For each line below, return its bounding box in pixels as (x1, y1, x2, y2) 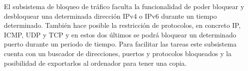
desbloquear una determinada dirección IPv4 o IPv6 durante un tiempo (4, 11, 217, 21)
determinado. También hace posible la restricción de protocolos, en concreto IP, (4, 20, 241, 30)
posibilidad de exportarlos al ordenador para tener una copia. (4, 58, 187, 68)
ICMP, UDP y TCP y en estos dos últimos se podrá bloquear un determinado (4, 29, 236, 39)
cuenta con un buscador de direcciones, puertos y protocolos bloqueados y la (4, 48, 231, 58)
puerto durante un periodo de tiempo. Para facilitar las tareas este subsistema (4, 39, 237, 49)
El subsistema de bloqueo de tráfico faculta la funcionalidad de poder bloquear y (4, 1, 245, 11)
